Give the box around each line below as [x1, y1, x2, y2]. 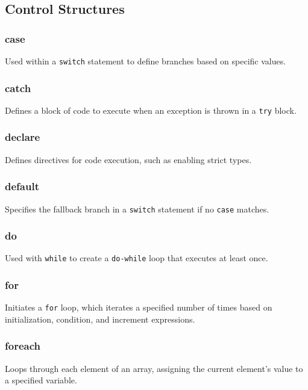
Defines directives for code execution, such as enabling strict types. [5, 153, 252, 166]
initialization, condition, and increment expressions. [5, 312, 195, 325]
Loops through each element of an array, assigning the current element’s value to [5, 362, 303, 374]
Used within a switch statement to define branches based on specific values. [5, 55, 286, 67]
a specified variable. [5, 374, 77, 386]
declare [5, 129, 40, 144]
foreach [5, 338, 40, 353]
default [5, 179, 39, 194]
